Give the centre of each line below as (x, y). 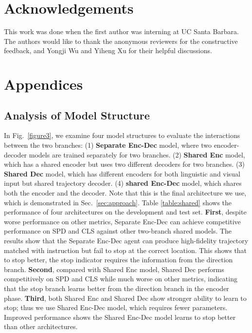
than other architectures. (41, 326)
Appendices (44, 84)
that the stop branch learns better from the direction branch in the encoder (117, 288)
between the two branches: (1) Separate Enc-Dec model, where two (108, 145)
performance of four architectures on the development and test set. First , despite (125, 212)
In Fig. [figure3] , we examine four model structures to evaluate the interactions (122, 135)
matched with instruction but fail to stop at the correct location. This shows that (126, 250)
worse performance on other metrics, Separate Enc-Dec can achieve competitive (122, 221)
